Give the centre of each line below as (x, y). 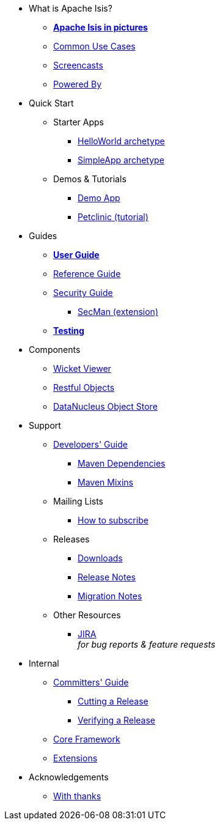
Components (55, 350)
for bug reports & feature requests (147, 644)
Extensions (75, 758)
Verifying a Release (117, 720)
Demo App (99, 198)
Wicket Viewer (82, 368)
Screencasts (78, 65)
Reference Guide (87, 274)
